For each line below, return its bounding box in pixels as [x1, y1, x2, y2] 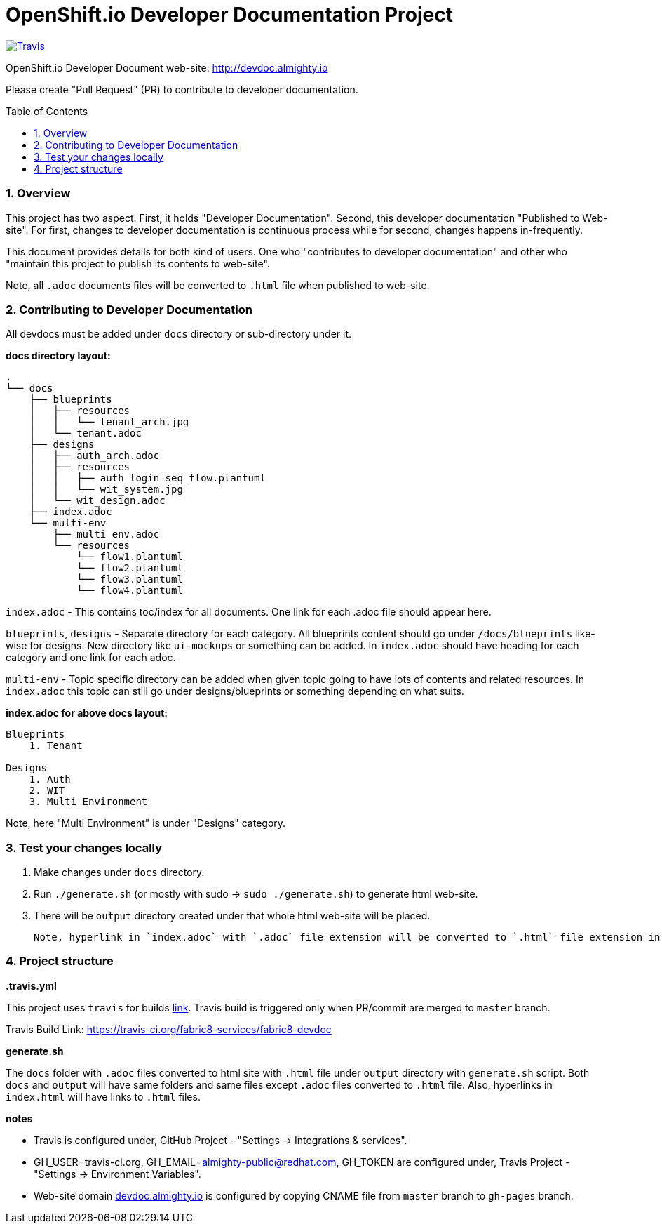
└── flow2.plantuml [76, 562, 183, 574]
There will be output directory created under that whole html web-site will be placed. [34, 910, 431, 922]
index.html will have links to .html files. [6, 1090, 201, 1103]
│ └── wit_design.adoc [29, 495, 165, 507]
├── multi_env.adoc [53, 529, 160, 540]
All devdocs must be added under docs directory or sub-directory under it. [6, 328, 352, 340]
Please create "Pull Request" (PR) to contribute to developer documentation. [6, 83, 358, 95]
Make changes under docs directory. [34, 866, 205, 878]
